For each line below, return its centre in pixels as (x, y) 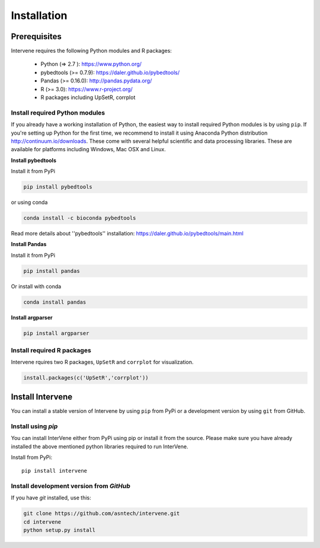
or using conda (29, 202)
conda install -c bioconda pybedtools (80, 218)
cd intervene (42, 522)
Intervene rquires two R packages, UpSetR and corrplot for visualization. (102, 362)
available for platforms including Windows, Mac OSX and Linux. (88, 149)
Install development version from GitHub (71, 486)
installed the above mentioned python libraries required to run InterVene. (100, 446)
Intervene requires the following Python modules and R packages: (91, 51)
